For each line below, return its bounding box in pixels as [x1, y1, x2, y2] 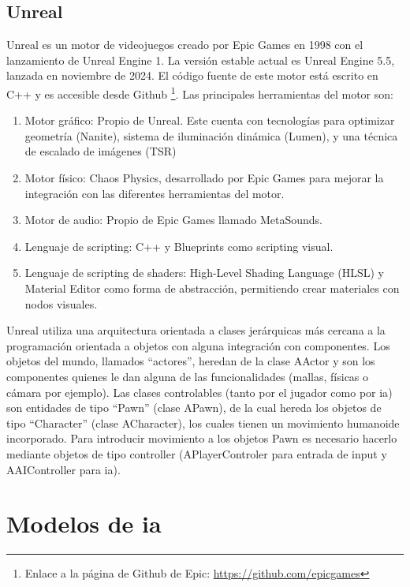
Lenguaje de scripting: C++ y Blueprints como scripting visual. [24, 237, 334, 254]
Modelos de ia [6, 507, 162, 540]
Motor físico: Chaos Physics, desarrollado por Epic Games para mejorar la [24, 170, 384, 186]
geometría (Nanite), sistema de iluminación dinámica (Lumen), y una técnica [24, 127, 398, 144]
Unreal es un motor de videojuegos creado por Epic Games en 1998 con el [6, 36, 363, 53]
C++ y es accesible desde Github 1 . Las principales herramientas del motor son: [6, 83, 393, 102]
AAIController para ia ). [6, 461, 121, 477]
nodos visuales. [24, 295, 98, 312]
